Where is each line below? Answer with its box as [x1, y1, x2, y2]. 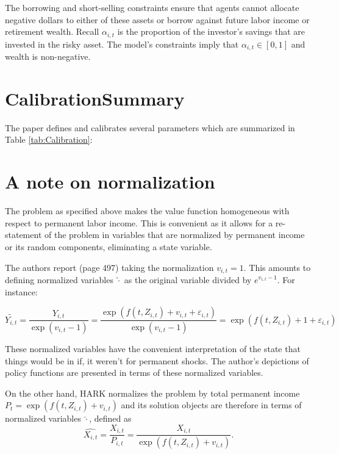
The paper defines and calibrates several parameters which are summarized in [5, 121, 295, 134]
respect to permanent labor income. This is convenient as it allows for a [5, 216, 273, 229]
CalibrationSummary [5, 85, 185, 110]
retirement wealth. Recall [5, 25, 99, 38]
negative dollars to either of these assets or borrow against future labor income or [5, 13, 310, 26]
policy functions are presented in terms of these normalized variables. [5, 366, 263, 379]
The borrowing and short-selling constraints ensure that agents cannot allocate [5, 1, 299, 13]
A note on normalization [5, 169, 215, 194]
